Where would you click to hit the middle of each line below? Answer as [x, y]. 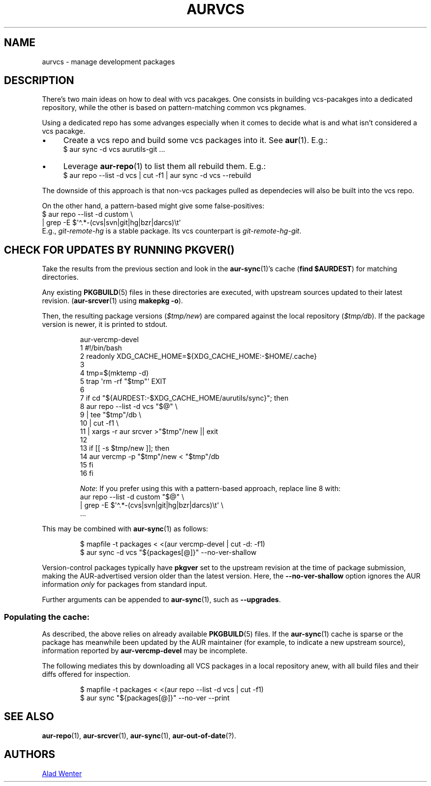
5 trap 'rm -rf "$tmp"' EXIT [123, 381]
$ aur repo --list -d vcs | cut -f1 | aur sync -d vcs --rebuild [157, 175]
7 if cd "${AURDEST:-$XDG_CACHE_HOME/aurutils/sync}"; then [184, 398]
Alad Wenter [62, 773]
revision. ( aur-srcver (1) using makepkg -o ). [112, 301]
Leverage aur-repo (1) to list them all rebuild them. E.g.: [164, 166]
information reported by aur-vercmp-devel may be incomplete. [145, 651]
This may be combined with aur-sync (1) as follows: [125, 529]
